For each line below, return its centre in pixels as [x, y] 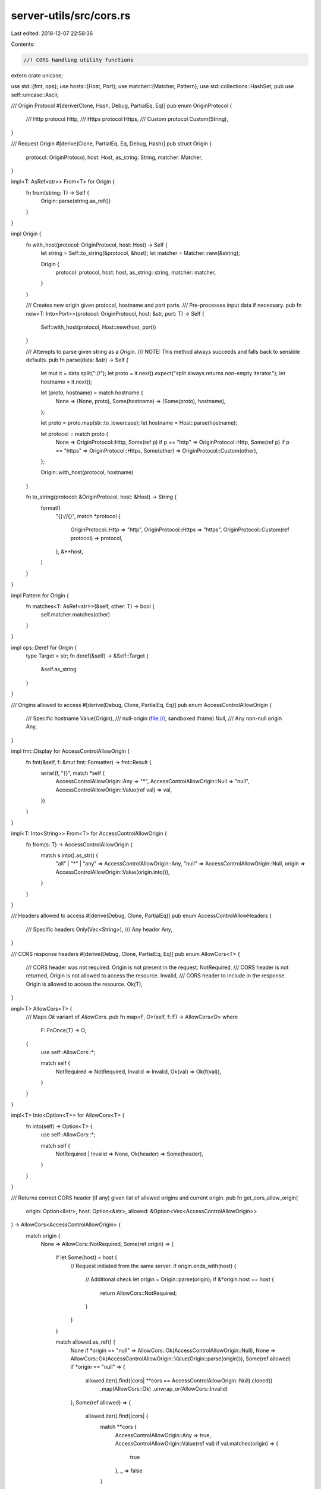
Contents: [23, 44]
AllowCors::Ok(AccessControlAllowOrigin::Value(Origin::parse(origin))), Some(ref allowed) [181, 1359]
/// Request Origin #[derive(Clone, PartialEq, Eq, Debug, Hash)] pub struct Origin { [111, 144]
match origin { [43, 1235]
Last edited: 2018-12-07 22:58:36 [52, 33]
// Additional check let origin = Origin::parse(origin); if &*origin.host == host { [180, 1279]
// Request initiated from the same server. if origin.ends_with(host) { [153, 1266]
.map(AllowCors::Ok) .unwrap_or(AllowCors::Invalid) [164, 1389]
